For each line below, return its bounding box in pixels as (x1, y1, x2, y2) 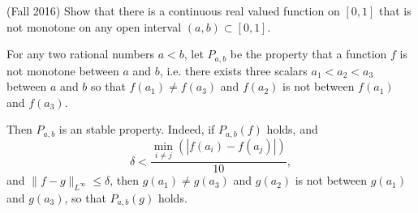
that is (378, 2, 412, 19)
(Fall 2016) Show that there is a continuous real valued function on (6, 2, 340, 19)
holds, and (266, 121, 318, 138)
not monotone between (6, 62, 119, 79)
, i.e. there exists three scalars (159, 62, 308, 79)
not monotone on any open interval (6, 18, 182, 35)
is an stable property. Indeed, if (58, 121, 215, 138)
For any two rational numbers (6, 45, 155, 62)
